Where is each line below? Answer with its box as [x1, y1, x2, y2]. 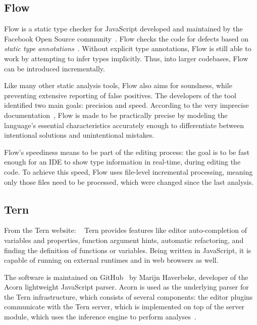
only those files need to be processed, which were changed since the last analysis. [4, 176, 254, 187]
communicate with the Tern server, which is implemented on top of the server [4, 301, 244, 312]
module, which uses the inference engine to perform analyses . [4, 311, 196, 322]
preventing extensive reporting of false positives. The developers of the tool [4, 90, 236, 100]
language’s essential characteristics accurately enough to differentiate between [4, 119, 244, 130]
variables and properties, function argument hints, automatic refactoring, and [4, 234, 244, 245]
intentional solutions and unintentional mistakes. [4, 130, 155, 140]
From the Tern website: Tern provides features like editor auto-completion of [4, 225, 247, 235]
